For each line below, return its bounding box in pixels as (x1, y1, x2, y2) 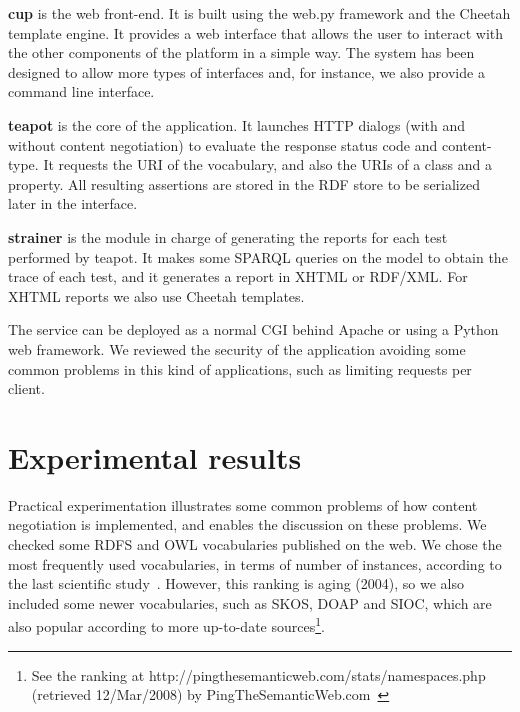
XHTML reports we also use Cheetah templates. (8, 285, 305, 306)
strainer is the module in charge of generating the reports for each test (8, 226, 448, 247)
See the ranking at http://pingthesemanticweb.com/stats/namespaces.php (31, 664, 486, 685)
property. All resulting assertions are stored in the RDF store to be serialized (8, 173, 480, 194)
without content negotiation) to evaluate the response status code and (8, 134, 438, 155)
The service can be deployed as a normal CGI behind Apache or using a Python (8, 319, 499, 340)
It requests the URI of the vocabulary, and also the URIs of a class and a (43, 154, 492, 175)
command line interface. (8, 81, 155, 102)
